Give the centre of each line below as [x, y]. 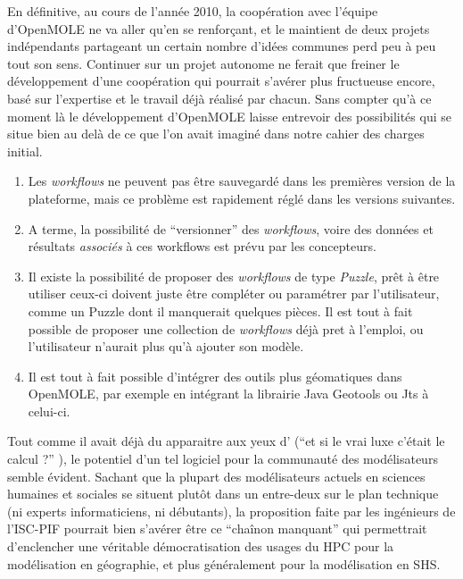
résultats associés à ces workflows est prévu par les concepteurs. [202, 246]
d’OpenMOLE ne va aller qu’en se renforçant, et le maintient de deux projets [219, 28]
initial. [25, 151]
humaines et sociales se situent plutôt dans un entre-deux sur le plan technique [223, 494]
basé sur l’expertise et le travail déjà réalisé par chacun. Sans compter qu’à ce [219, 98]
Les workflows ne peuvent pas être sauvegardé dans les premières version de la [242, 181]
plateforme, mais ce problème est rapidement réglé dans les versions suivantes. [242, 198]
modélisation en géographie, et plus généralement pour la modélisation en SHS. [224, 563]
